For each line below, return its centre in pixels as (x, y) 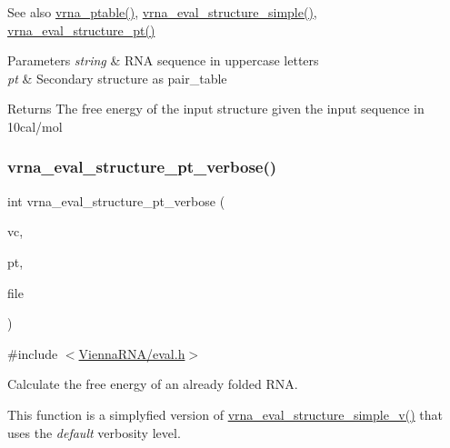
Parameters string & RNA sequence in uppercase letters (163, 60)
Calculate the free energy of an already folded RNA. (153, 384)
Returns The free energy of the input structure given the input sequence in (216, 109)
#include (33, 353)
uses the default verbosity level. (94, 432)
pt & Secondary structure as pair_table (117, 78)
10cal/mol (35, 126)
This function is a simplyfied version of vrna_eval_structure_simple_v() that (225, 414)
